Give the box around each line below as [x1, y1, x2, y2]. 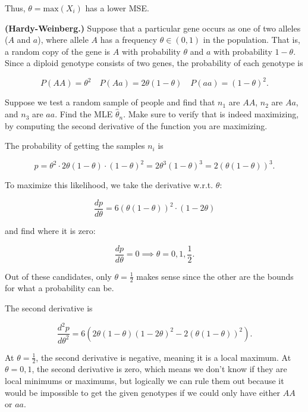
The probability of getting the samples [5, 139, 145, 152]
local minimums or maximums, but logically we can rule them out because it [5, 374, 284, 386]
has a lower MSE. [85, 2, 149, 14]
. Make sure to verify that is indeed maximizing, [123, 108, 299, 120]
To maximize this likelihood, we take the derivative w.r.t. [5, 179, 213, 191]
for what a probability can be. [5, 282, 114, 294]
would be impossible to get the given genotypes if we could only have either [5, 386, 281, 398]
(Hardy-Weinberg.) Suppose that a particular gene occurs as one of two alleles [5, 21, 301, 34]
